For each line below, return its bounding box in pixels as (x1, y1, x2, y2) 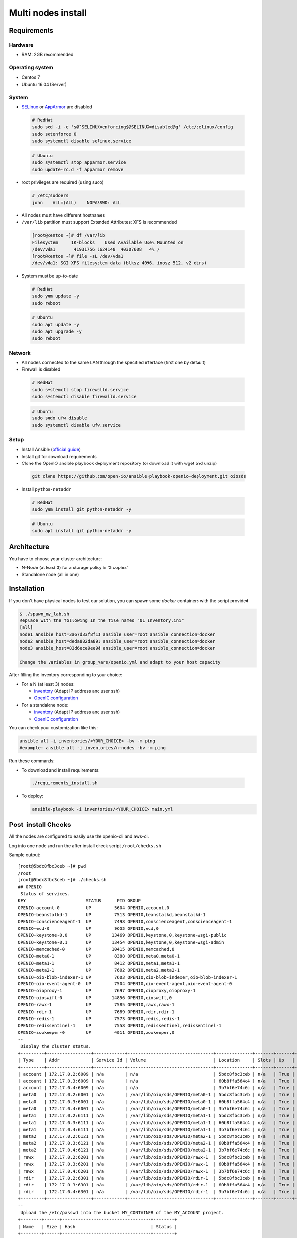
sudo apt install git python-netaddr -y (32, 528, 131, 534)
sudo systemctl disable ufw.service (32, 422, 121, 428)
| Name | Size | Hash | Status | (18, 1224, 178, 1229)
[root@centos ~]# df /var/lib (32, 233, 105, 238)
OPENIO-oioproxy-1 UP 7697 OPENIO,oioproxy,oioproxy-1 (18, 988, 196, 994)
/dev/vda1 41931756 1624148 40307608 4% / (32, 247, 160, 252)
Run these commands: (9, 758, 55, 764)
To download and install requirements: (21, 767, 100, 773)
